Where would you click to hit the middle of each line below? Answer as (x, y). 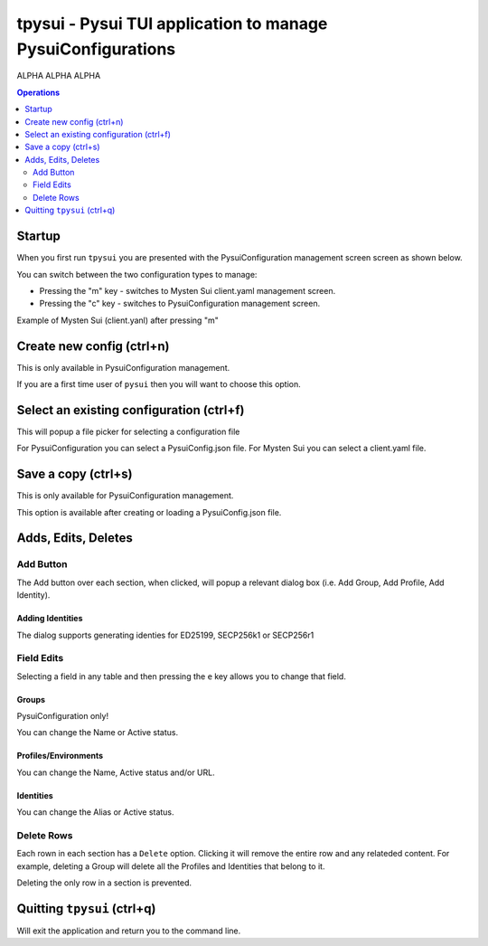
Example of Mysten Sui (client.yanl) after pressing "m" (117, 320)
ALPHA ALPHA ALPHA (59, 76)
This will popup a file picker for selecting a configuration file (128, 431)
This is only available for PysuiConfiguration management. (125, 496)
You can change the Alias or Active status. (96, 812)
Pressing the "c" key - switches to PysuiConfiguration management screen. (180, 304)
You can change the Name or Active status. (98, 733)
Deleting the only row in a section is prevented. (104, 883)
